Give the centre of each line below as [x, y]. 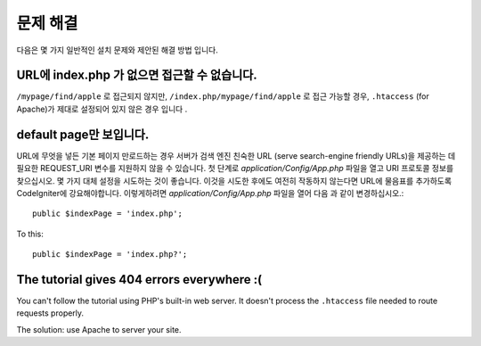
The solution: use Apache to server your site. [99, 329]
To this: [30, 234]
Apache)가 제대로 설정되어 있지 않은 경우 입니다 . [102, 109]
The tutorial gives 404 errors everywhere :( [139, 280]
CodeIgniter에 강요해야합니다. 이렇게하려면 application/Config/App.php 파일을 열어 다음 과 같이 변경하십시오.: [210, 193]
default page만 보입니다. [83, 134]
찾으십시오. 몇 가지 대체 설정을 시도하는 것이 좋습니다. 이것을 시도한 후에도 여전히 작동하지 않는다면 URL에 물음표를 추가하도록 [234, 181]
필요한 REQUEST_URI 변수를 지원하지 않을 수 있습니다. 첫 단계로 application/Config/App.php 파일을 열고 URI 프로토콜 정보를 [235, 169]
